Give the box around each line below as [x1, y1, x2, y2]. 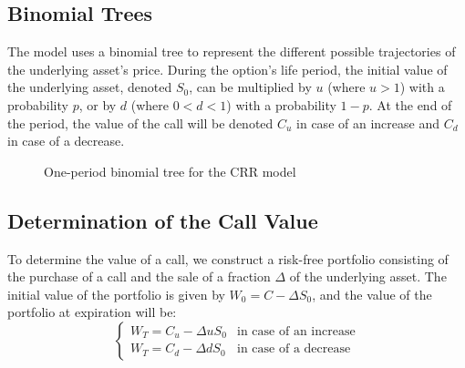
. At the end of [368, 95, 452, 114]
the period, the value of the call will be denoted [7, 113, 274, 132]
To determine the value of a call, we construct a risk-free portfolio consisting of [7, 249, 449, 268]
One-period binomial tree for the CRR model [44, 161, 296, 180]
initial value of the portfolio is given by [7, 284, 225, 303]
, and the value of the [312, 284, 432, 303]
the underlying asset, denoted [7, 77, 172, 97]
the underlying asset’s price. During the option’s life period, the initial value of [7, 59, 448, 78]
